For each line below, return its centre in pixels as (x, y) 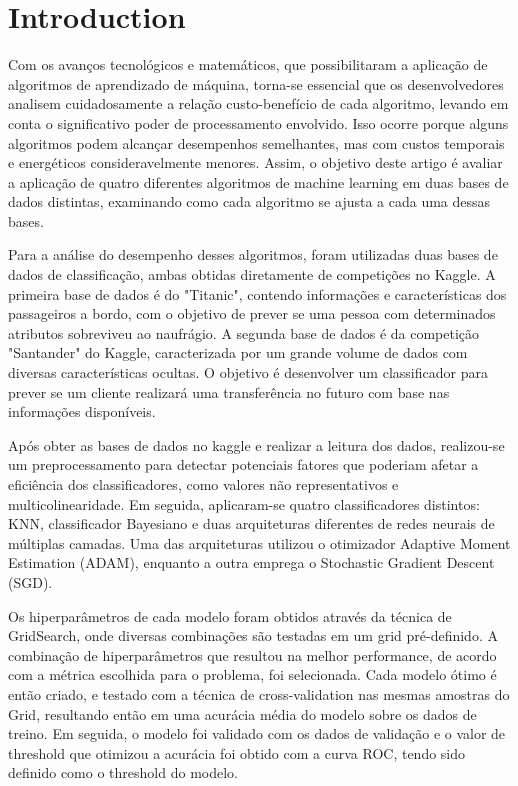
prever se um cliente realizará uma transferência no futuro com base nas (229, 391)
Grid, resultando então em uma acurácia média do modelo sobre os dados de (242, 713)
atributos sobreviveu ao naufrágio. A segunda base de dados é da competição (244, 332)
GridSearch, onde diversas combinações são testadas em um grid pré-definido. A (253, 635)
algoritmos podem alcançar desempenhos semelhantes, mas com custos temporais (256, 142)
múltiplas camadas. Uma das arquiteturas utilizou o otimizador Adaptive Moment (259, 542)
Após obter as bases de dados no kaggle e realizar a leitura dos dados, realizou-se (256, 444)
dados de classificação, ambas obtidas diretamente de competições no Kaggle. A (252, 274)
